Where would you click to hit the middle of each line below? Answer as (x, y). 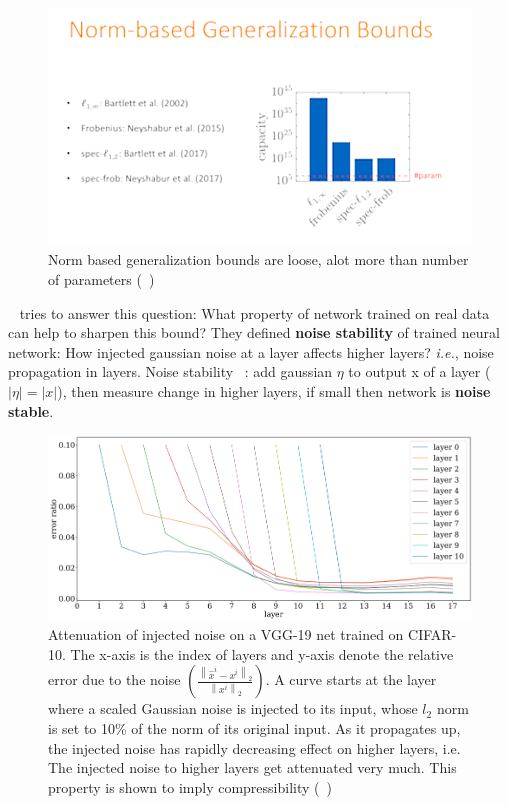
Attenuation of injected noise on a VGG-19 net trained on (226, 634)
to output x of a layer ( (419, 371)
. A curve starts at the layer (351, 679)
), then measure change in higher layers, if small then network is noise (274, 391)
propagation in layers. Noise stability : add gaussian (170, 371)
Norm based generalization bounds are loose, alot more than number (258, 259)
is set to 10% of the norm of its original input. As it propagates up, (254, 727)
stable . (31, 410)
